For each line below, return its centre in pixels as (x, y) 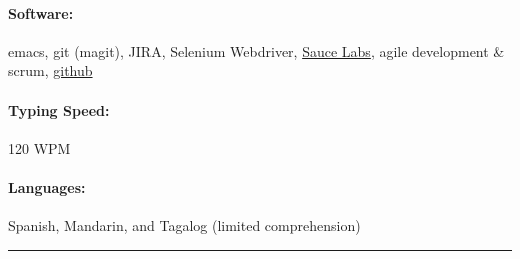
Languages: (47, 186)
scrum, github (50, 70)
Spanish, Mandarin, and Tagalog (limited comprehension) (184, 225)
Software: (41, 12)
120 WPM (39, 147)
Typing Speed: (59, 109)
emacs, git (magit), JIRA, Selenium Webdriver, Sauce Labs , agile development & (256, 50)
